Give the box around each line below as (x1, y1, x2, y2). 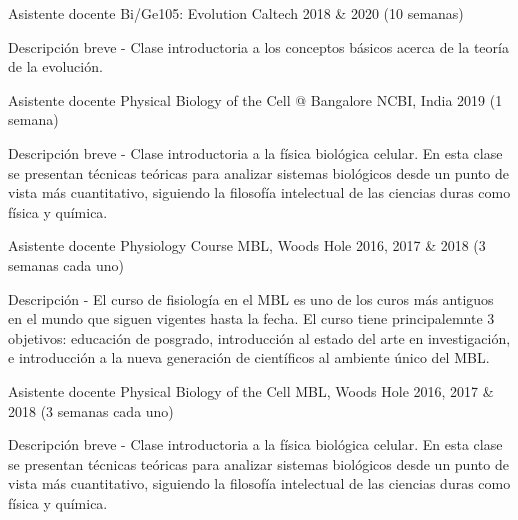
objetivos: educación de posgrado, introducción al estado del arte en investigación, (8, 327, 511, 348)
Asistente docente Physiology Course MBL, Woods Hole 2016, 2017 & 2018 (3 (8, 235, 486, 256)
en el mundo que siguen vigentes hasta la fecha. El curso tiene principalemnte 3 (8, 308, 495, 329)
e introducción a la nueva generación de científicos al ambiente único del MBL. (8, 347, 490, 368)
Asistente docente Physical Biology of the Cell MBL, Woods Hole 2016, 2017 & (8, 380, 494, 401)
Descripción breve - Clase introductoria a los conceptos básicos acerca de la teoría (8, 36, 509, 57)
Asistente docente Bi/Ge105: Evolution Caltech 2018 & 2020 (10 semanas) (8, 3, 464, 23)
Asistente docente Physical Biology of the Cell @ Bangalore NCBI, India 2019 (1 (8, 89, 503, 110)
